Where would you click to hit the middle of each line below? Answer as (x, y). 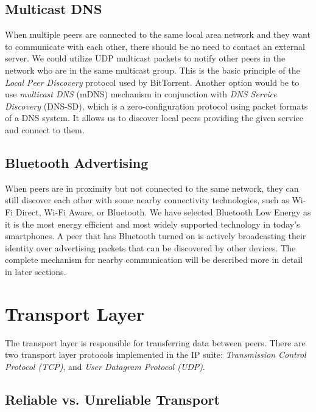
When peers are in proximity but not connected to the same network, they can (152, 188)
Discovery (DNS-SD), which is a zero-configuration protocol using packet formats (156, 106)
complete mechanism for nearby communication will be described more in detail (154, 260)
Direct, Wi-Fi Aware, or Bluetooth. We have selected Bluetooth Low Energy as (163, 211)
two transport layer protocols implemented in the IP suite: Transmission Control (156, 354)
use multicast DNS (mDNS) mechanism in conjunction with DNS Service (141, 94)
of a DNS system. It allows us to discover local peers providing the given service (154, 118)
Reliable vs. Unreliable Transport (112, 399)
